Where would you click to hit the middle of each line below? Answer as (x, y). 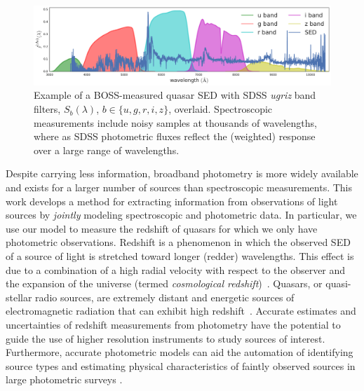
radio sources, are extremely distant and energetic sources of (165, 297)
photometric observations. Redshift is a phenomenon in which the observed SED (178, 242)
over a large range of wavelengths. (107, 150)
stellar (19, 297)
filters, (47, 109)
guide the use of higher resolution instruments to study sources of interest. (166, 338)
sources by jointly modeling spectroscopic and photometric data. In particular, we (181, 215)
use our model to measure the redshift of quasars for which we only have (162, 228)
